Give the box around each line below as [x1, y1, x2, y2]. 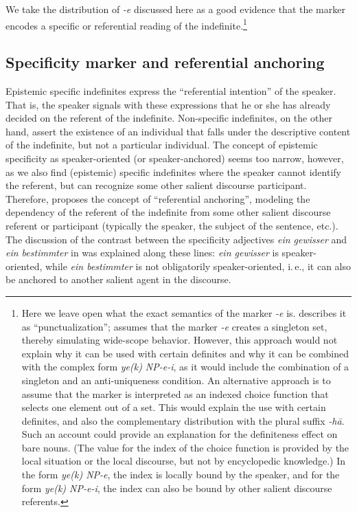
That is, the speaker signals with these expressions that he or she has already [5, 97, 331, 111]
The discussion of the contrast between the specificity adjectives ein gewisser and [5, 232, 347, 246]
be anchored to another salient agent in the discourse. [5, 272, 231, 287]
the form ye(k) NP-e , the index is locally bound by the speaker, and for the [21, 467, 340, 482]
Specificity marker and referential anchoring [5, 52, 325, 73]
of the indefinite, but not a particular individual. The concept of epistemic [5, 137, 318, 152]
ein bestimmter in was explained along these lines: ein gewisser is [5, 245, 279, 260]
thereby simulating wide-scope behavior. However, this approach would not [21, 333, 338, 347]
